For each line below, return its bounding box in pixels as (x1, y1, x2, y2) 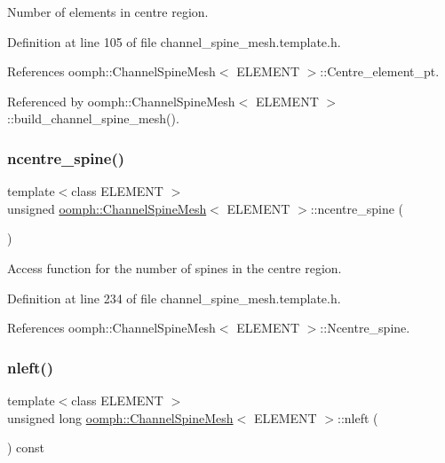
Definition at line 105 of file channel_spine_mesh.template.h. (7, 32, 341, 51)
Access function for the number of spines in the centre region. (7, 258, 342, 277)
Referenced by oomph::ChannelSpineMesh (7, 91, 235, 110)
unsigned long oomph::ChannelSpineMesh (7, 408, 234, 427)
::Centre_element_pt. (320, 62, 440, 81)
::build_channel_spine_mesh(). (7, 109, 179, 128)
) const (7, 438, 45, 457)
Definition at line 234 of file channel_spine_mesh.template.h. (7, 288, 341, 307)
